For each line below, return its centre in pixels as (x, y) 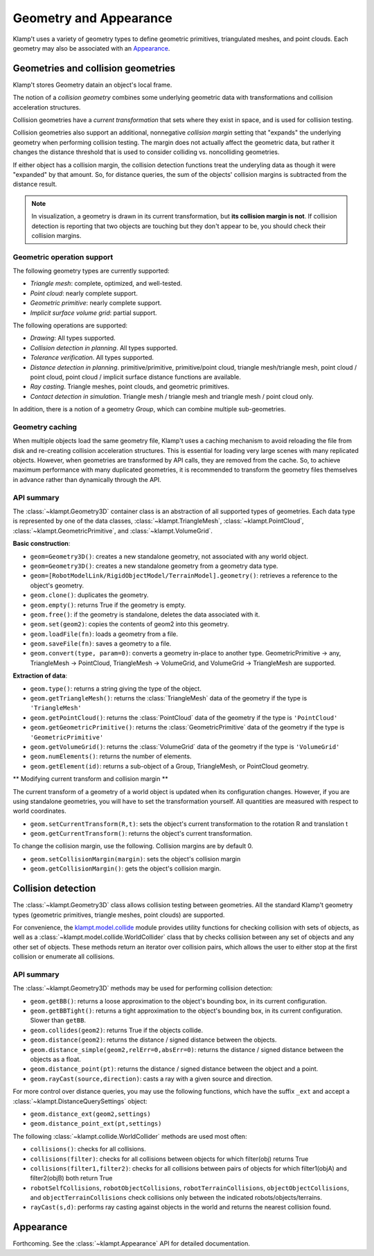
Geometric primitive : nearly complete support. (96, 303)
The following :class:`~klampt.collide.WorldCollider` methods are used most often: (130, 1136)
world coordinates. (39, 811)
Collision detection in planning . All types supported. (104, 347)
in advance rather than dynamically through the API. (87, 479)
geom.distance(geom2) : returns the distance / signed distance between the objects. (153, 1040)
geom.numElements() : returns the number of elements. (111, 757)
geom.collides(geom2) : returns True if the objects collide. (117, 1030)
